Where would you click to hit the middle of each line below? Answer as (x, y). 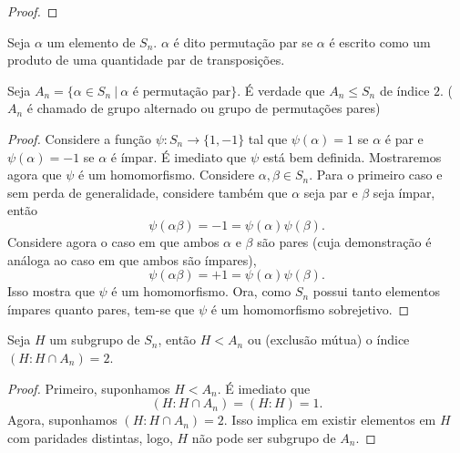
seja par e (331, 192)
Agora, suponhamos (62, 420)
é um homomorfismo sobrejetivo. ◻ (310, 309)
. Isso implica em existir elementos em (330, 420)
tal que (268, 138)
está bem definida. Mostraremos (352, 156)
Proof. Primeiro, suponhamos (89, 388)
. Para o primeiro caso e (376, 175)
